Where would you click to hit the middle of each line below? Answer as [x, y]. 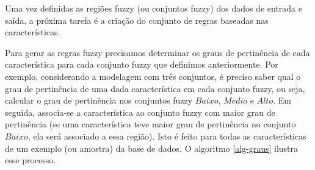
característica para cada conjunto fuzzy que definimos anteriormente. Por [142, 64]
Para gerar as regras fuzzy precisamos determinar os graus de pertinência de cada [157, 52]
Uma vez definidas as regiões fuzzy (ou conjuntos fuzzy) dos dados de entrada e [154, 8]
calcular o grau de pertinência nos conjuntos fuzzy [99, 100]
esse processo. [31, 160]
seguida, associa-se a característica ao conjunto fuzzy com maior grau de [140, 112]
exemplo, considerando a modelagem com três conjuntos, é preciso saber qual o [153, 76]
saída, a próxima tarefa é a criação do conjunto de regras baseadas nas [137, 20]
